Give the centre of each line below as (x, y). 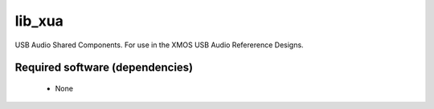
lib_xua (39, 21)
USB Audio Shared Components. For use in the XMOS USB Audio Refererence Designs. (160, 45)
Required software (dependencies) (104, 68)
